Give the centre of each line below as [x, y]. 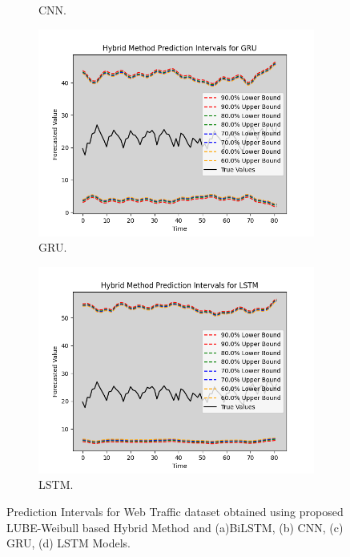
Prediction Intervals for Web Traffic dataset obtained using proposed [175, 511]
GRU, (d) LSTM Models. [68, 543]
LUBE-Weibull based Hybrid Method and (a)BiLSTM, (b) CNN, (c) [175, 527]
